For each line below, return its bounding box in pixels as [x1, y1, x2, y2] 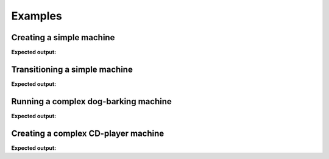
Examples [11, 9, 62, 23]
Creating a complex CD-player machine [11, 128, 164, 138]
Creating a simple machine [11, 32, 115, 43]
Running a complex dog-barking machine [11, 96, 172, 107]
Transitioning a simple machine [11, 64, 133, 74]
